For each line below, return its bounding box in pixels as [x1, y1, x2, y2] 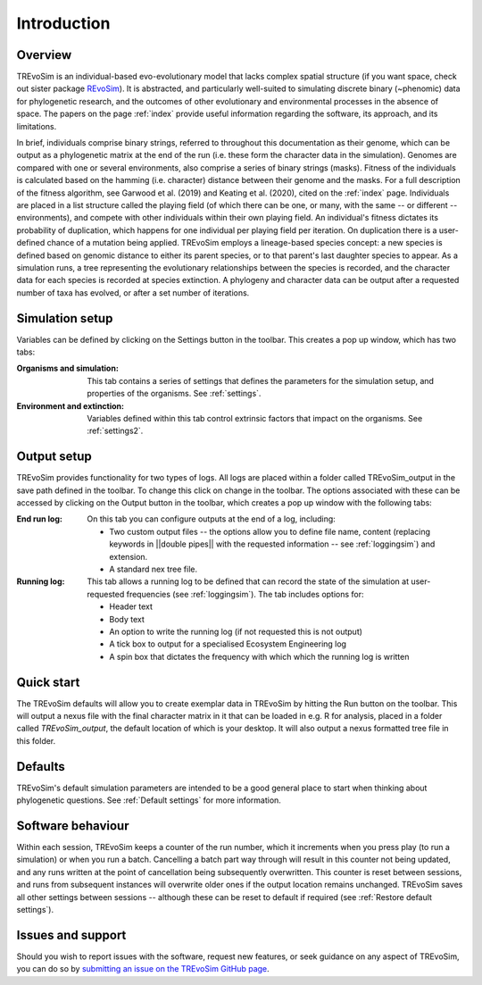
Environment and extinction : [16, 400, 125, 411]
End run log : [16, 513, 62, 524]
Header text [109, 601, 154, 612]
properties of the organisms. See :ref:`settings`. [87, 388, 262, 399]
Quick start [16, 674, 80, 689]
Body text [109, 614, 145, 624]
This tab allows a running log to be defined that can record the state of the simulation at [87, 576, 410, 587]
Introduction [16, 13, 111, 33]
